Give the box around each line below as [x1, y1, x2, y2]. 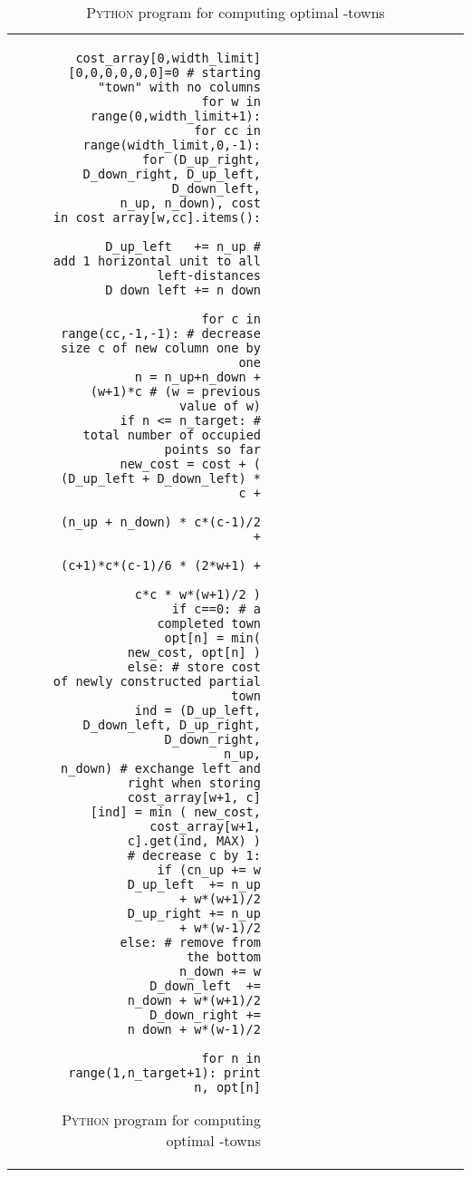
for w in [201, 94, 261, 109]
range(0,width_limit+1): [90, 109, 261, 123]
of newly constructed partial [53, 674, 261, 689]
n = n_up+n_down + [134, 370, 261, 384]
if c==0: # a [171, 602, 261, 616]
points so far [164, 442, 261, 457]
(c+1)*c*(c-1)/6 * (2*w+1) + [61, 558, 261, 573]
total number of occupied [82, 428, 261, 442]
